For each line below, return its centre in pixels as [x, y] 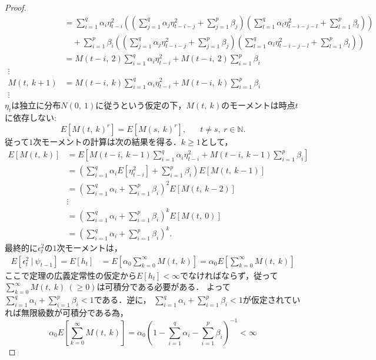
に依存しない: [31, 118]
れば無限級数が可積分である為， [66, 312]
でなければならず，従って [229, 275]
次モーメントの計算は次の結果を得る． [107, 141]
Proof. [16, 7]
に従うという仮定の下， [141, 105]
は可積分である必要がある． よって [164, 287]
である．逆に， [122, 300]
